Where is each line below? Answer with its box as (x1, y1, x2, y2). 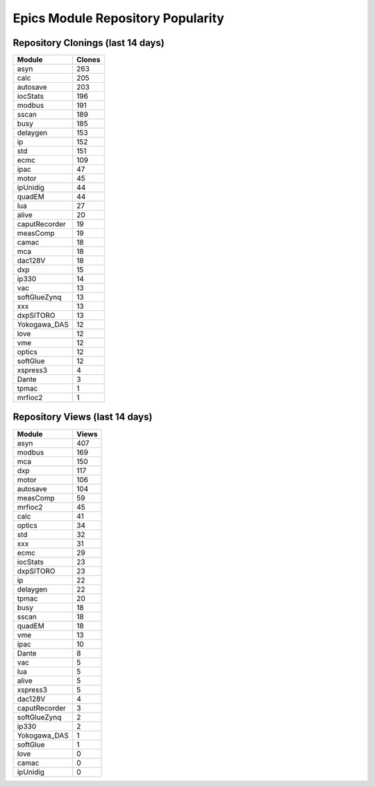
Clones (76, 55, 101, 65)
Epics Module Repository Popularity (12, 10, 225, 26)
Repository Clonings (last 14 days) (12, 37, 165, 49)
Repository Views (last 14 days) (12, 411, 153, 423)
